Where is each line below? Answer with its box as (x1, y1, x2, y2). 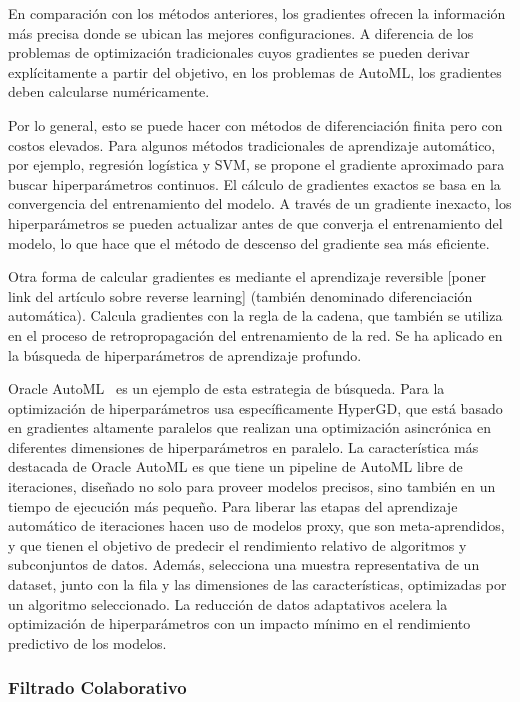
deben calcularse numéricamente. (8, 81, 210, 102)
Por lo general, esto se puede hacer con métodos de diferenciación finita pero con (8, 114, 503, 135)
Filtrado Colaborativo (8, 675, 187, 700)
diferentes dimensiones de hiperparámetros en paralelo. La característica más (8, 436, 479, 457)
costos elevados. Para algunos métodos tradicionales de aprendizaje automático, (8, 134, 496, 155)
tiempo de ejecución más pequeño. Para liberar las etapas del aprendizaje (8, 495, 458, 516)
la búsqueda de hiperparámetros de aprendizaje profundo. (8, 344, 362, 365)
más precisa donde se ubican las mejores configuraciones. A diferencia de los (8, 22, 474, 43)
